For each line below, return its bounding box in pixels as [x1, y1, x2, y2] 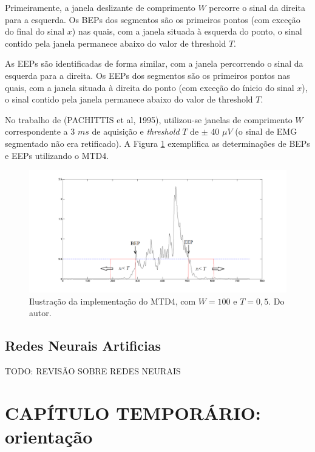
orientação [5, 424, 93, 449]
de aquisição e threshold [92, 125, 180, 138]
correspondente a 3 [5, 125, 75, 138]
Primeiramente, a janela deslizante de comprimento [5, 1, 195, 13]
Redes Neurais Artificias [5, 336, 161, 355]
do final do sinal [5, 25, 65, 38]
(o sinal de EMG [235, 125, 297, 138]
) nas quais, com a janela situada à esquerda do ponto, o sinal [72, 25, 302, 38]
